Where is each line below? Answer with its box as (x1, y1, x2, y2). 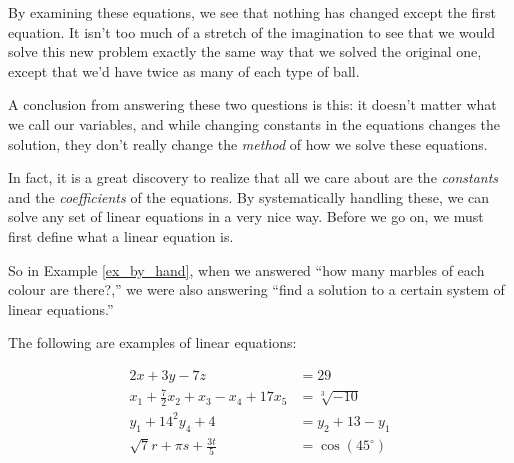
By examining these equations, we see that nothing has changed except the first (8, 2, 496, 22)
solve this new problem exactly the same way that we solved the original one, (8, 41, 482, 62)
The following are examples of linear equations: (8, 332, 297, 353)
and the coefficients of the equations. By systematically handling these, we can (8, 186, 490, 207)
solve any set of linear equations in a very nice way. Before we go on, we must (8, 206, 484, 227)
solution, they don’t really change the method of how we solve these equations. (8, 133, 488, 154)
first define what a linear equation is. (8, 225, 234, 246)
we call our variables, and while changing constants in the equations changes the (8, 113, 500, 134)
